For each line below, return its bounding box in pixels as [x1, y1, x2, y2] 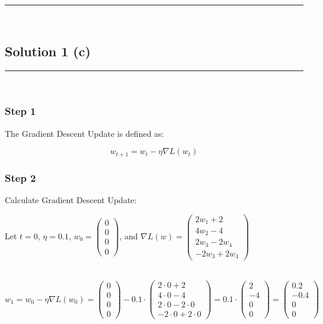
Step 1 [5, 104, 36, 118]
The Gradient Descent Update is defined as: [5, 127, 164, 139]
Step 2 [5, 170, 36, 185]
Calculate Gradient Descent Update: [5, 193, 137, 206]
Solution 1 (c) [5, 41, 91, 60]
